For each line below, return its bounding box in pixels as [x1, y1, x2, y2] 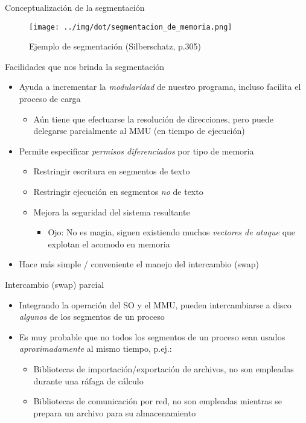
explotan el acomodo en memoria [48, 237, 170, 250]
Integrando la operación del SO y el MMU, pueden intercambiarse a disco [19, 298, 292, 311]
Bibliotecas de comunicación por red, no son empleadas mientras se [33, 395, 282, 407]
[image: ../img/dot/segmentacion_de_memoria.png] [29, 22, 232, 31]
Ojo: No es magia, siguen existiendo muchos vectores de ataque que [48, 226, 296, 238]
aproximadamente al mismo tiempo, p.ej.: [19, 342, 172, 355]
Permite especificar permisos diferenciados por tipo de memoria [19, 144, 254, 157]
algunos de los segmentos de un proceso [19, 310, 165, 323]
